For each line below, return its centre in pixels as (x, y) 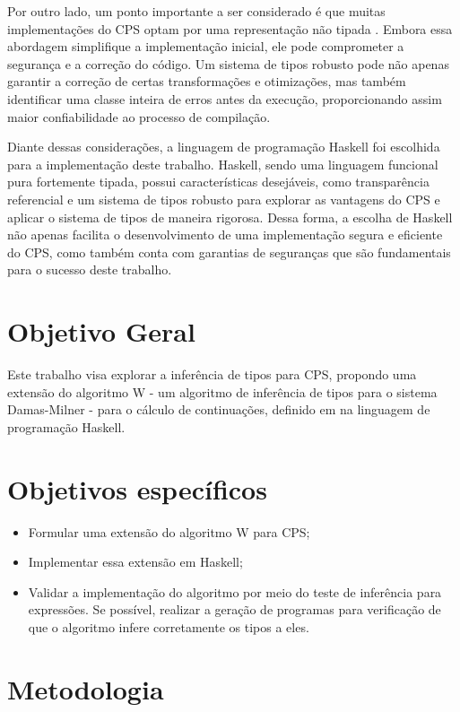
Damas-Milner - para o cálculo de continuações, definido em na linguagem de (219, 409)
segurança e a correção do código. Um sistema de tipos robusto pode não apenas (228, 63)
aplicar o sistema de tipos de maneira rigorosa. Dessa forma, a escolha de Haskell (230, 217)
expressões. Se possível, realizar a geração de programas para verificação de (234, 609)
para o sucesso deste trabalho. (90, 269)
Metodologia (86, 688)
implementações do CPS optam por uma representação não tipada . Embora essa (230, 28)
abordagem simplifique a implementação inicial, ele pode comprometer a (206, 46)
